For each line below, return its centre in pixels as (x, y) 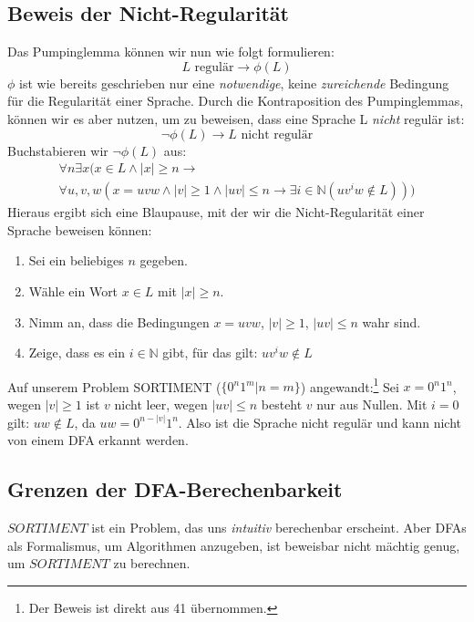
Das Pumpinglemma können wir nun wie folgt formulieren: (171, 52)
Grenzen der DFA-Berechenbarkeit (175, 489)
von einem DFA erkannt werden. (98, 440)
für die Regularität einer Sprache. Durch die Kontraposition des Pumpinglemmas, (236, 101)
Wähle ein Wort (73, 291)
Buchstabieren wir (58, 150)
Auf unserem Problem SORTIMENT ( (114, 386)
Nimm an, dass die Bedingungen (119, 321)
